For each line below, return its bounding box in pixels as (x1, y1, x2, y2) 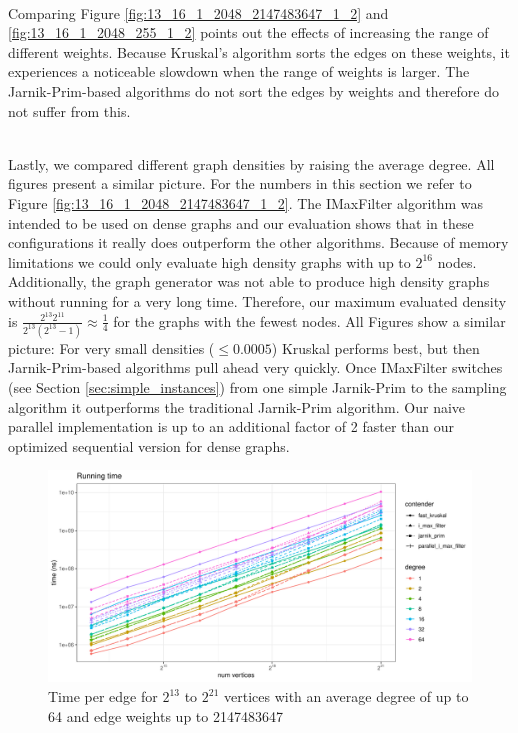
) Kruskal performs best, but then (271, 337, 480, 358)
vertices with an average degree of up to (224, 686, 469, 707)
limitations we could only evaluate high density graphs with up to (8, 251, 411, 272)
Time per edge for (48, 686, 158, 707)
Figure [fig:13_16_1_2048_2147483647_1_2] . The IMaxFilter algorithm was (8, 192, 484, 213)
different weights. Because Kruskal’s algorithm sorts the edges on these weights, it (8, 41, 510, 62)
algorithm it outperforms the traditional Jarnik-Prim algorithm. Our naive (8, 396, 466, 417)
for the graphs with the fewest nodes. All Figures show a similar (113, 310, 506, 331)
